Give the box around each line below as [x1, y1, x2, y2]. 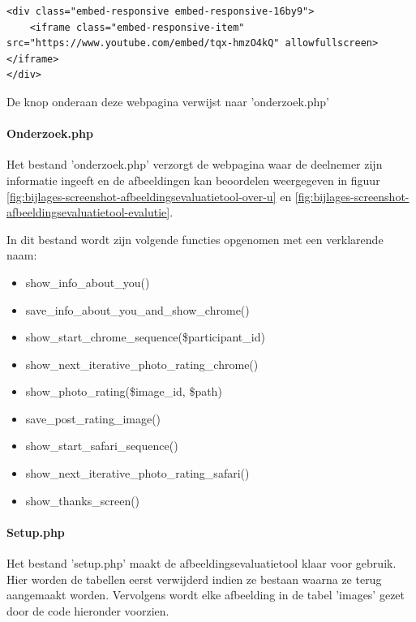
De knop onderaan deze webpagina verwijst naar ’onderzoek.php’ [6, 92, 329, 109]
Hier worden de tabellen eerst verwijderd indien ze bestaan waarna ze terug [6, 570, 382, 587]
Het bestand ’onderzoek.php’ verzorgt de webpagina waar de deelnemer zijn [6, 156, 383, 173]
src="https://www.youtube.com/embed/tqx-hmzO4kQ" [6, 37, 280, 49]
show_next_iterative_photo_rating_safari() [25, 465, 250, 482]
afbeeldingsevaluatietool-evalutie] [6, 204, 170, 221]
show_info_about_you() [25, 273, 150, 290]
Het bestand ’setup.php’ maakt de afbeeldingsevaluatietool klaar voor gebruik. [6, 555, 397, 572]
